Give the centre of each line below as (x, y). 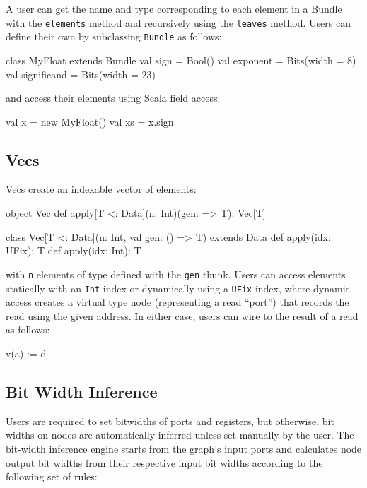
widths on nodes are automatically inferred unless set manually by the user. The (180, 435)
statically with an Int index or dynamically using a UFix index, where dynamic (178, 288)
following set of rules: (52, 476)
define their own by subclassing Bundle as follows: (114, 36)
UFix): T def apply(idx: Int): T (74, 250)
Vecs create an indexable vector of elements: (101, 189)
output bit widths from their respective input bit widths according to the (164, 462)
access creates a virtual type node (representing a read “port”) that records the (177, 302)
